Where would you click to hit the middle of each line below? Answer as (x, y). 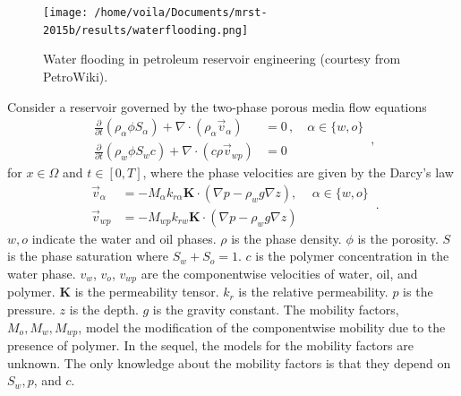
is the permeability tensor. (147, 292)
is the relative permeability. (313, 292)
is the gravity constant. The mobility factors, (276, 310)
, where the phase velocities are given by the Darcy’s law (298, 172)
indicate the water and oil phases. (124, 238)
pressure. (31, 310)
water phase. (42, 273)
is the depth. (104, 310)
